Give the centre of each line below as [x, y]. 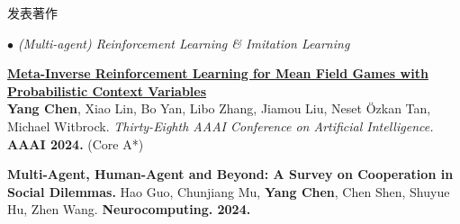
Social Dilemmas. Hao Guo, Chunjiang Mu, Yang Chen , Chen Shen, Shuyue [229, 191]
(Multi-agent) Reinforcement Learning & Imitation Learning [184, 43]
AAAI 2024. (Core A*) [76, 143]
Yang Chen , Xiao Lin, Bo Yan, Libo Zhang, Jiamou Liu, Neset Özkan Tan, [219, 108]
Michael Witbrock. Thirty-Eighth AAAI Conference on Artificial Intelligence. [221, 125]
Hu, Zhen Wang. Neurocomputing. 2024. [129, 209]
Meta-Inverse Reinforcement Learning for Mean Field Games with [218, 73]
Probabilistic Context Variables [107, 90]
